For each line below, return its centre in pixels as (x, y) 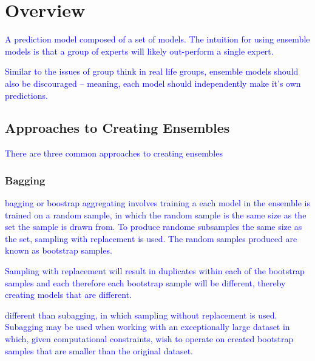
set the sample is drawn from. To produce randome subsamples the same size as (154, 227)
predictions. (26, 95)
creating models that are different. (69, 295)
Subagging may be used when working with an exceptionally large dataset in (147, 327)
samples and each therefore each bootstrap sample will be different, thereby (145, 282)
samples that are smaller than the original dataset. (99, 350)
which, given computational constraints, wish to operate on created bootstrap (149, 339)
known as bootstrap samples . (59, 250)
